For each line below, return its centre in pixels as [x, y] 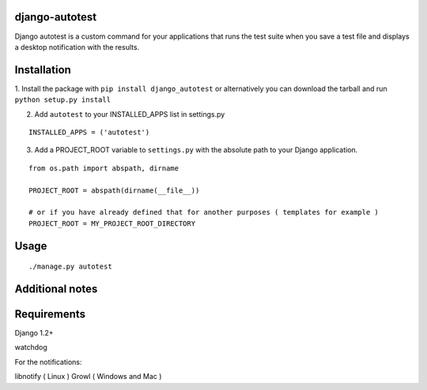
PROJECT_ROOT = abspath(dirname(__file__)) [114, 190]
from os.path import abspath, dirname [104, 168]
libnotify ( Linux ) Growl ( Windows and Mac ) [88, 377]
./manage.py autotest [70, 267]
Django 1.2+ [34, 333]
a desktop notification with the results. [77, 47]
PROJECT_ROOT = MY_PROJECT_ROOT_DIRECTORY [112, 223]
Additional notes [56, 289]
